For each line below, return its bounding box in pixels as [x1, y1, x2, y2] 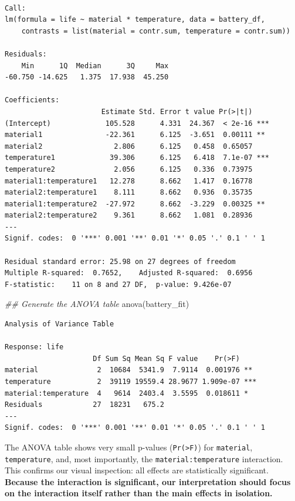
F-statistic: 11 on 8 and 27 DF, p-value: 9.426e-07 [5, 280, 232, 289]
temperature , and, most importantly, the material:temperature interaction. [5, 452, 283, 465]
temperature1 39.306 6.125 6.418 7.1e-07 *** [5, 153, 270, 162]
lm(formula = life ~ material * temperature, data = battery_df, [5, 15, 265, 24]
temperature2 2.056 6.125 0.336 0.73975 [5, 165, 253, 173]
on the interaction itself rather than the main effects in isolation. [5, 487, 273, 499]
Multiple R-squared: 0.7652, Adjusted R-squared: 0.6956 [5, 269, 253, 278]
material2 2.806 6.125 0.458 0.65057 [5, 142, 253, 151]
